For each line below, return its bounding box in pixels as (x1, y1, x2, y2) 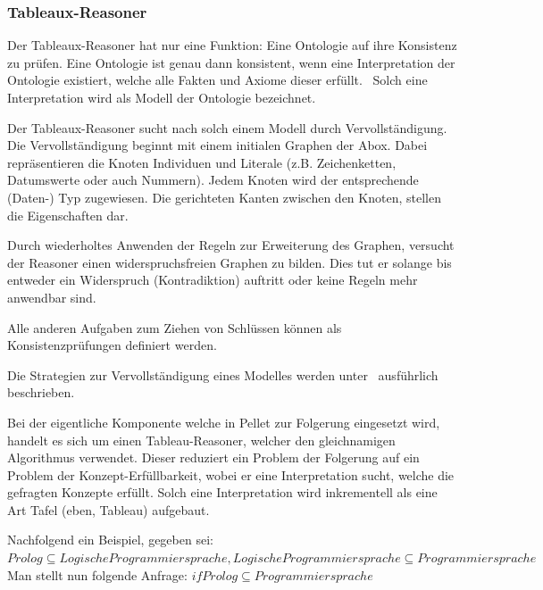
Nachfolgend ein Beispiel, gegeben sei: (7, 530, 213, 549)
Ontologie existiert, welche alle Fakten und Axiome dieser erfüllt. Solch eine (7, 71, 428, 89)
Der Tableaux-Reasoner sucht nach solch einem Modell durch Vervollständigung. (7, 118, 447, 137)
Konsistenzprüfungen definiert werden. (7, 336, 217, 354)
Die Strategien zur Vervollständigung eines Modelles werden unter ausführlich (7, 365, 439, 384)
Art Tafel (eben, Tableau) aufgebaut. (7, 500, 210, 519)
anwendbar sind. (7, 287, 96, 306)
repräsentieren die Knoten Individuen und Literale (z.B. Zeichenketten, (7, 153, 397, 171)
